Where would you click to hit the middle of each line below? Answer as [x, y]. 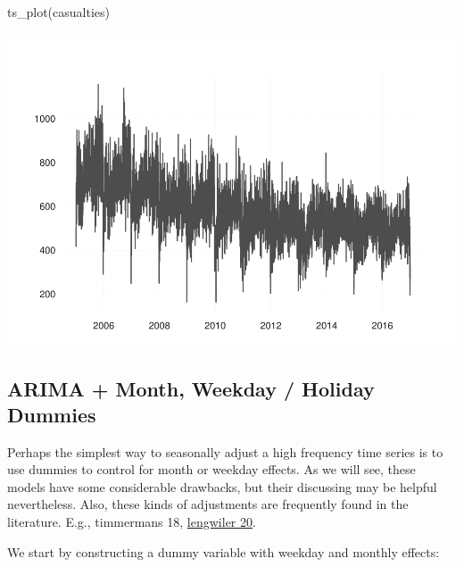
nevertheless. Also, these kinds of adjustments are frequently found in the [208, 504]
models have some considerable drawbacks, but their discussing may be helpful [222, 486]
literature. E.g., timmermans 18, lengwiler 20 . [132, 522]
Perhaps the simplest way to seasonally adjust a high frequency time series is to [225, 451]
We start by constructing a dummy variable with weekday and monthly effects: [224, 551]
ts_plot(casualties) [58, 12]
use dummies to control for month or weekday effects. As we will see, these [211, 469]
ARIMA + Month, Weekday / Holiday [191, 388]
